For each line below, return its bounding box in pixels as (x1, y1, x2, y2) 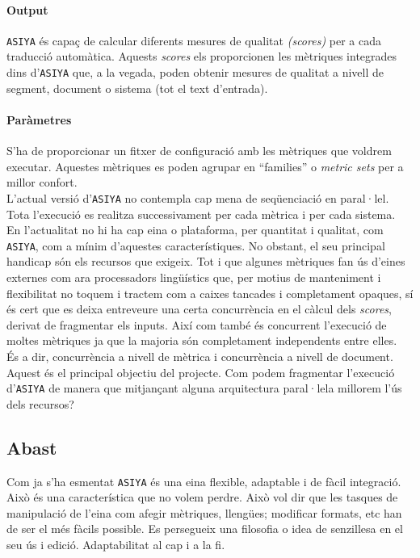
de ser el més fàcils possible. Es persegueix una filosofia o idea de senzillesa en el (6, 520, 403, 537)
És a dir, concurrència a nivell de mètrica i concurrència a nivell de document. (6, 347, 393, 364)
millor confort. (6, 174, 78, 191)
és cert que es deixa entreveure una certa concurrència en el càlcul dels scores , (6, 300, 392, 317)
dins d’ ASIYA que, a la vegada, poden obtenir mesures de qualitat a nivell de (6, 64, 384, 81)
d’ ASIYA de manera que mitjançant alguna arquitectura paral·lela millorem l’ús (6, 380, 402, 396)
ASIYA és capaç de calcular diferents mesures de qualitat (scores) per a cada (6, 31, 381, 48)
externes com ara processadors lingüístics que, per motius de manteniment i (6, 268, 381, 285)
